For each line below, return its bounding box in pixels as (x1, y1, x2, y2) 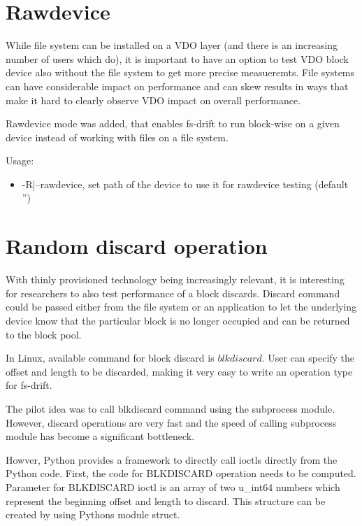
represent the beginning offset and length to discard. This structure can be (6, 493, 326, 508)
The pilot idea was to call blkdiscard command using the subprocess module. (6, 401, 335, 415)
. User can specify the (261, 350, 355, 365)
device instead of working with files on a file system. (6, 129, 229, 144)
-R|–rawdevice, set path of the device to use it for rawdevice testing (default (22, 176, 349, 191)
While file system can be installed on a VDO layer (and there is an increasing (6, 38, 338, 52)
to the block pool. (6, 327, 82, 341)
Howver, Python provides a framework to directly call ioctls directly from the (6, 452, 338, 467)
